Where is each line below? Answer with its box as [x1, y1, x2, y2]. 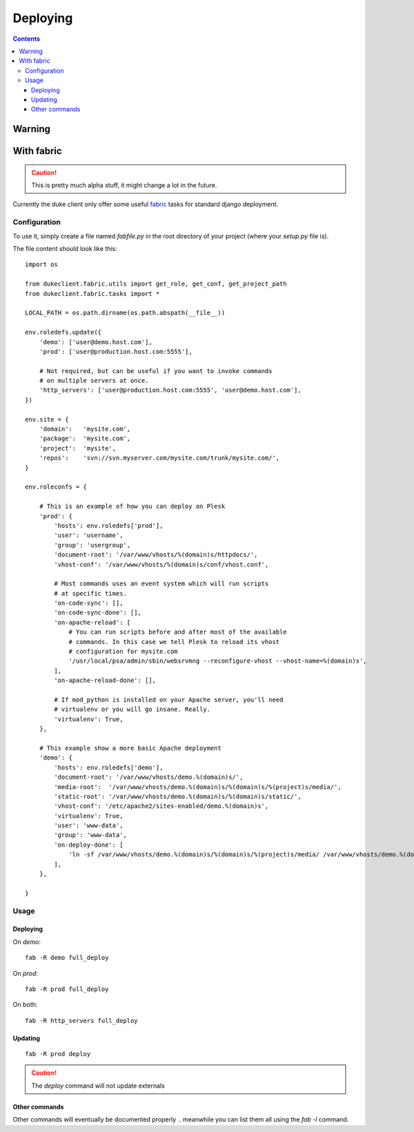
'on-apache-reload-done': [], [54, 677, 157, 684]
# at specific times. [54, 589, 128, 597]
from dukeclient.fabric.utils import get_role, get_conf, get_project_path [25, 280, 287, 288]
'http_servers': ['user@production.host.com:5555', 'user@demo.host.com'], [39, 386, 302, 394]
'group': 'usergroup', [54, 541, 131, 549]
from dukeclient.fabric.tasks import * [25, 290, 160, 297]
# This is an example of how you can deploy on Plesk [39, 502, 226, 511]
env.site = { [25, 415, 69, 423]
